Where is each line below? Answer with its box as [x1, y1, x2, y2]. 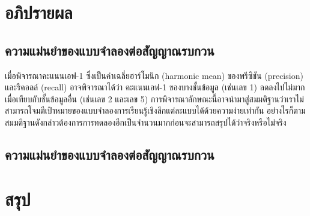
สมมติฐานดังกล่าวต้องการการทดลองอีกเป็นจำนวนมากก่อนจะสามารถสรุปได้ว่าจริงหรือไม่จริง [5, 115, 287, 128]
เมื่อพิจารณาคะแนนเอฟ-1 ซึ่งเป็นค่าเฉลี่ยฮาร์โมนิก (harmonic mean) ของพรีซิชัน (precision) [5, 69, 303, 81]
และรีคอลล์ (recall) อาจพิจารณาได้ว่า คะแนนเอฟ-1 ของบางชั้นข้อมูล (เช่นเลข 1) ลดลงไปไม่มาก [5, 81, 305, 93]
